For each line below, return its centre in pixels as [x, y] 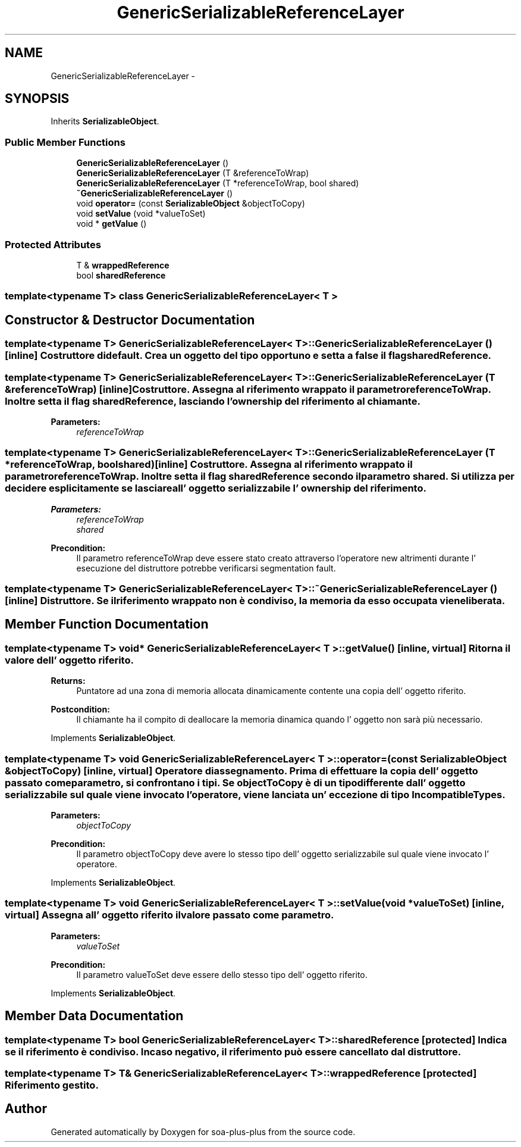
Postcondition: [80, 710]
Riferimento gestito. [52, 1085]
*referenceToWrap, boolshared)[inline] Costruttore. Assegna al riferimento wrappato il [209, 465]
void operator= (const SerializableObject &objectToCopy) [191, 204]
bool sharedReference [121, 275]
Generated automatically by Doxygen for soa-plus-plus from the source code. [203, 1132]
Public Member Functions [65, 142]
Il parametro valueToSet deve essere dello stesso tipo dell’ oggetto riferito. [222, 974]
